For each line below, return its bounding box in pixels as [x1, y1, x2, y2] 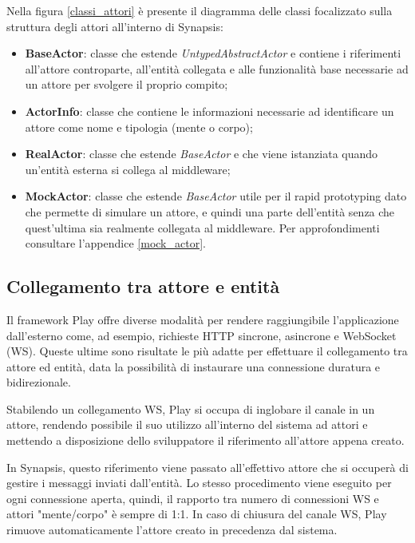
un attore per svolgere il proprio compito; [25, 76, 228, 93]
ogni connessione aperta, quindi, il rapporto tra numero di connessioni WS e [6, 489, 379, 506]
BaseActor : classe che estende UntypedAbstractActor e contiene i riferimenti [25, 45, 401, 61]
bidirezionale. [6, 374, 71, 390]
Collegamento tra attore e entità [6, 274, 280, 299]
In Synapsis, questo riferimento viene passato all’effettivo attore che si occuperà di [6, 458, 409, 475]
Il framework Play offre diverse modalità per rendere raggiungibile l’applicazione [6, 311, 399, 327]
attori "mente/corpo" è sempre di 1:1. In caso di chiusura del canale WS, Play [6, 505, 387, 522]
